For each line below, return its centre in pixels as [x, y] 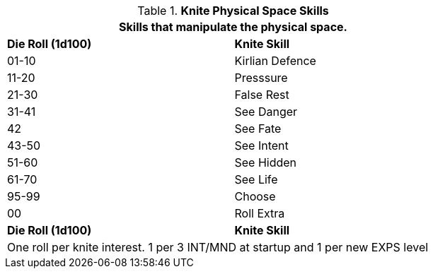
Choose [255, 196]
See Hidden [266, 162]
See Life [256, 179]
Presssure [261, 78]
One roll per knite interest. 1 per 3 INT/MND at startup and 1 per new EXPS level [218, 247]
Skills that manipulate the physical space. [233, 27]
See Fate [258, 129]
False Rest [262, 95]
